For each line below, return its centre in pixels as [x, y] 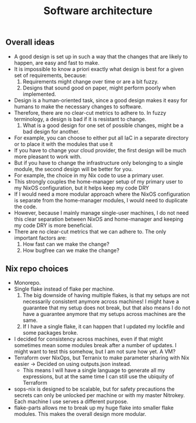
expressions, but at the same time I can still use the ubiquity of [98, 377]
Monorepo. [27, 283]
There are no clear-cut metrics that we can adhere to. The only [90, 231]
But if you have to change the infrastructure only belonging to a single [98, 162]
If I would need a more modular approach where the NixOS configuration [102, 194]
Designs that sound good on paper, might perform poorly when [99, 88]
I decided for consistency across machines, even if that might [88, 339]
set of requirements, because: [50, 75]
